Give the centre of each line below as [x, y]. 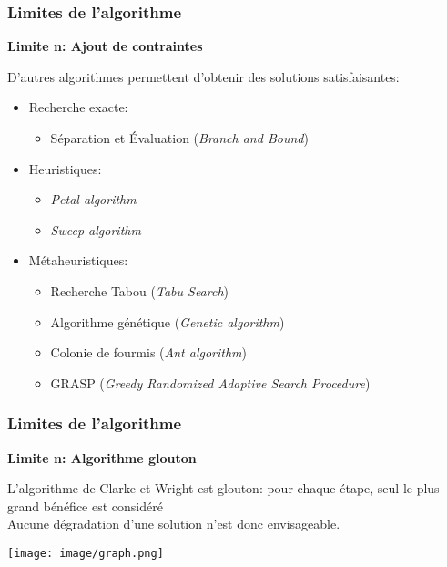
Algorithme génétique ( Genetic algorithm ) [168, 321]
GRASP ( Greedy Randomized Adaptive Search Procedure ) [210, 382]
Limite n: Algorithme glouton [102, 457]
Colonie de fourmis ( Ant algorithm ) [149, 352]
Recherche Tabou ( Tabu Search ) [139, 290]
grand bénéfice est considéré [85, 505]
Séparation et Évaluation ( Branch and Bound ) [179, 138]
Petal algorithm [93, 199]
